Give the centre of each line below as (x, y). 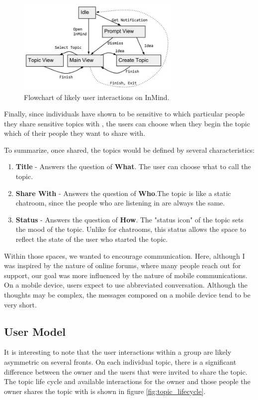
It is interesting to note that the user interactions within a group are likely (118, 352)
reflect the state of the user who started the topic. (92, 239)
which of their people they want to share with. (75, 133)
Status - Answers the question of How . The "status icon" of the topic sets (129, 219)
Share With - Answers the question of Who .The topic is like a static (123, 193)
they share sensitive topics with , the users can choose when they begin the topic (127, 123)
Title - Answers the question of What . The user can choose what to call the (133, 166)
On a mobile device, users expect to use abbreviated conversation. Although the (126, 285)
